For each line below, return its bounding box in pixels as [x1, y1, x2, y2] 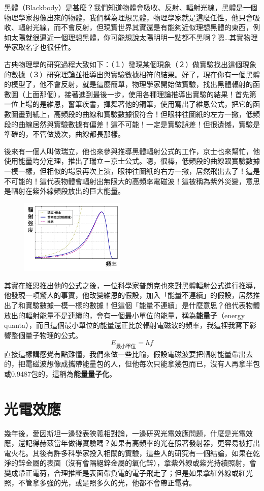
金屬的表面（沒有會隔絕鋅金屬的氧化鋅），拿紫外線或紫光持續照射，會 [25, 457, 256, 468]
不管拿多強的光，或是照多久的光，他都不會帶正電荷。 [18, 477, 196, 488]
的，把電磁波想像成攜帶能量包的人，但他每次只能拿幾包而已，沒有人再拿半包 [4, 358, 260, 369]
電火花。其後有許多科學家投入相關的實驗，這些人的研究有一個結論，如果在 [4, 447, 253, 458]
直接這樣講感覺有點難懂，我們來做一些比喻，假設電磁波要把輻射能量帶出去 [4, 348, 253, 359]
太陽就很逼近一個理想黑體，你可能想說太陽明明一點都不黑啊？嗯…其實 [11, 32, 244, 42]
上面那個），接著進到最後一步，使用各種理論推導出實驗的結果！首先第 [25, 88, 256, 99]
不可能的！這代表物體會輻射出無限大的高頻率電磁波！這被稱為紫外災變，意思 [4, 175, 260, 186]
